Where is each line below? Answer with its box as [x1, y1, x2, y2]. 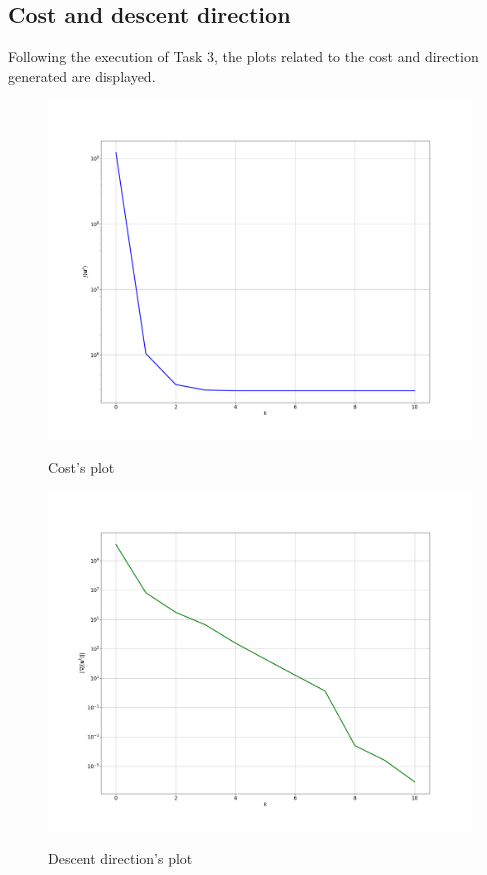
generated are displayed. [8, 65, 156, 86]
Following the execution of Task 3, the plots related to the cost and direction [8, 46, 479, 67]
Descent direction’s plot [48, 848, 193, 869]
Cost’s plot [48, 457, 115, 478]
